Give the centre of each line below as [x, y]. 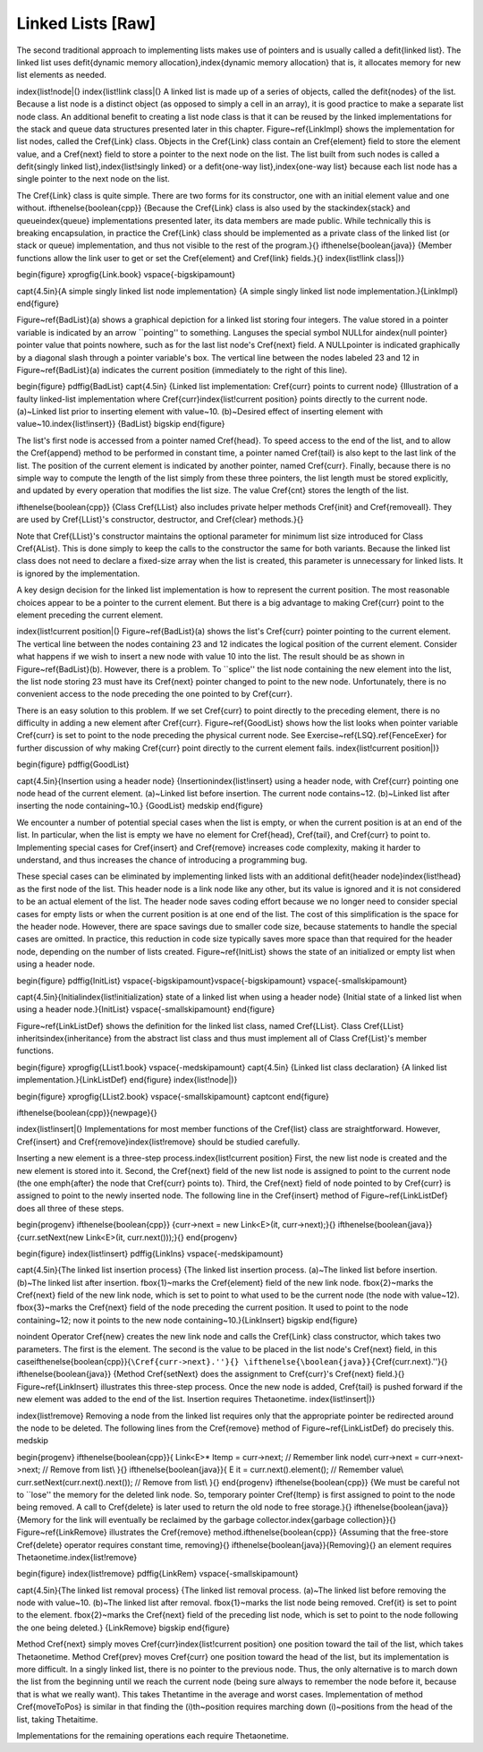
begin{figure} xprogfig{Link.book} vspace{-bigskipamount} [126, 275]
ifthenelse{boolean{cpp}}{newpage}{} [87, 1113]
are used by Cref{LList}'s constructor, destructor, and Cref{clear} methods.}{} [160, 520]
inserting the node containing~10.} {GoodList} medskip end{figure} [140, 806]
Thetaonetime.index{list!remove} [77, 1557]
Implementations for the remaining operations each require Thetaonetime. [153, 1735]
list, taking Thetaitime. [57, 1719]
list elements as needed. [61, 75]
